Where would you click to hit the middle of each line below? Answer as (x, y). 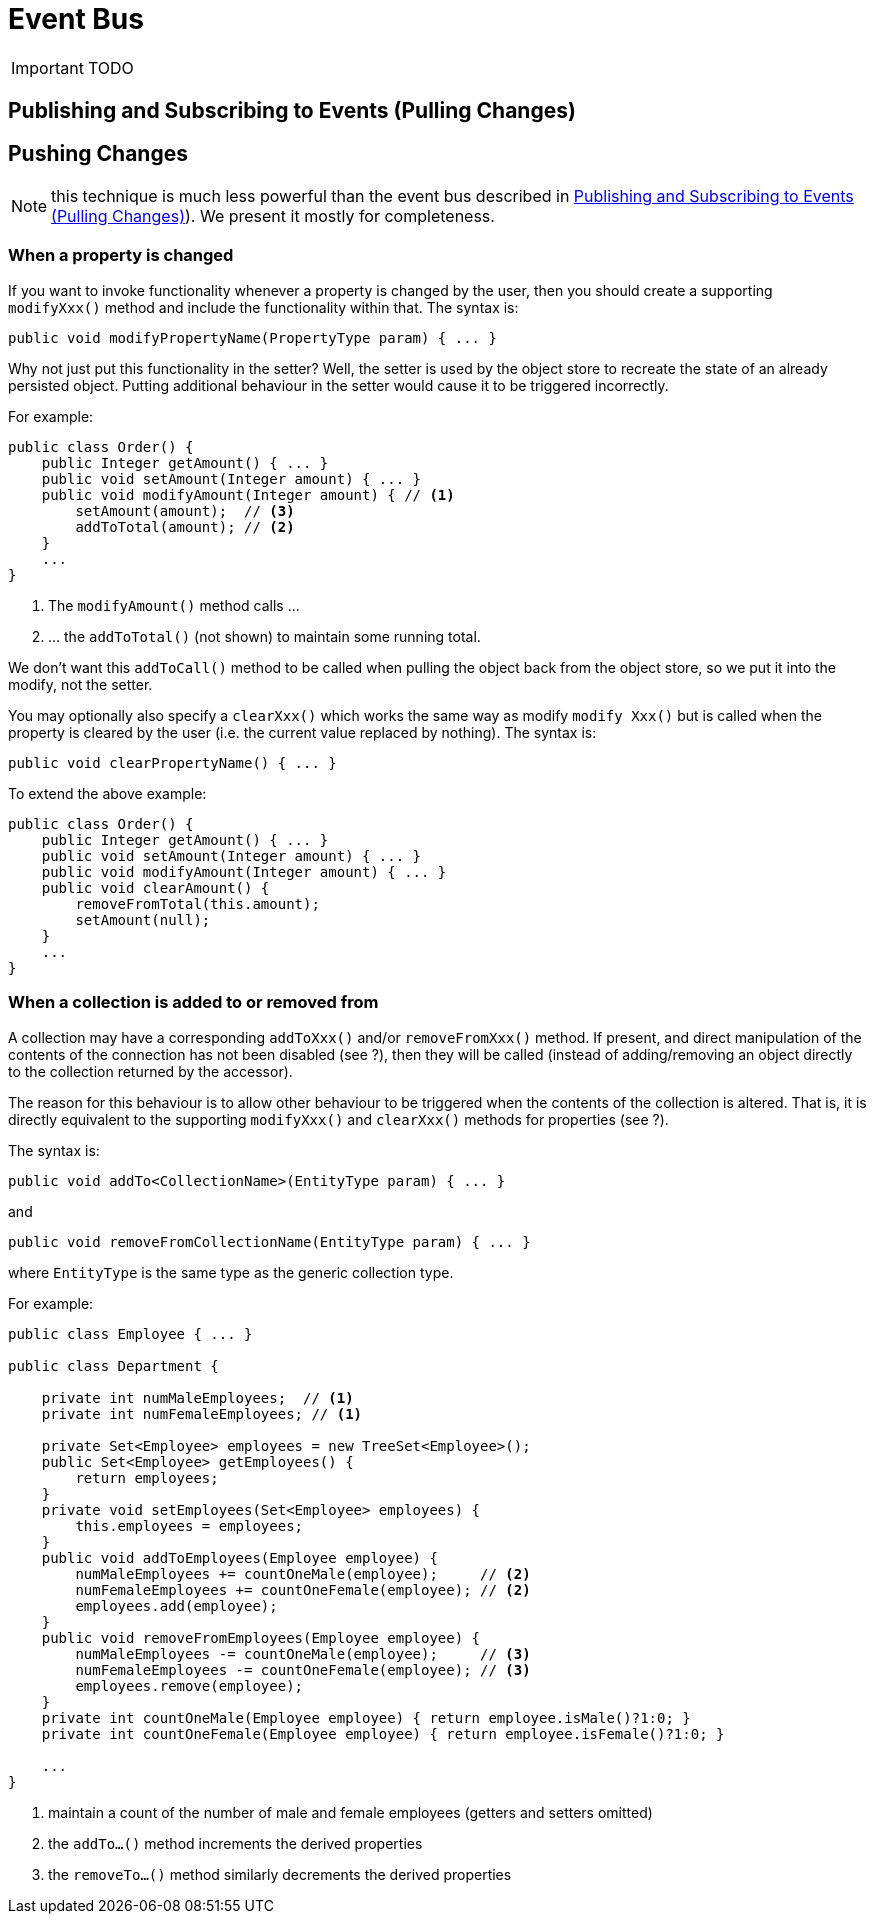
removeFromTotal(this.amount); (197, 903)
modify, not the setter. (80, 684)
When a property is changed (121, 255)
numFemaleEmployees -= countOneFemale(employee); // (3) (303, 1669)
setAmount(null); (143, 919)
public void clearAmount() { (155, 887)
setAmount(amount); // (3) (185, 510)
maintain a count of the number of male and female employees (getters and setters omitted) (350, 1812)
